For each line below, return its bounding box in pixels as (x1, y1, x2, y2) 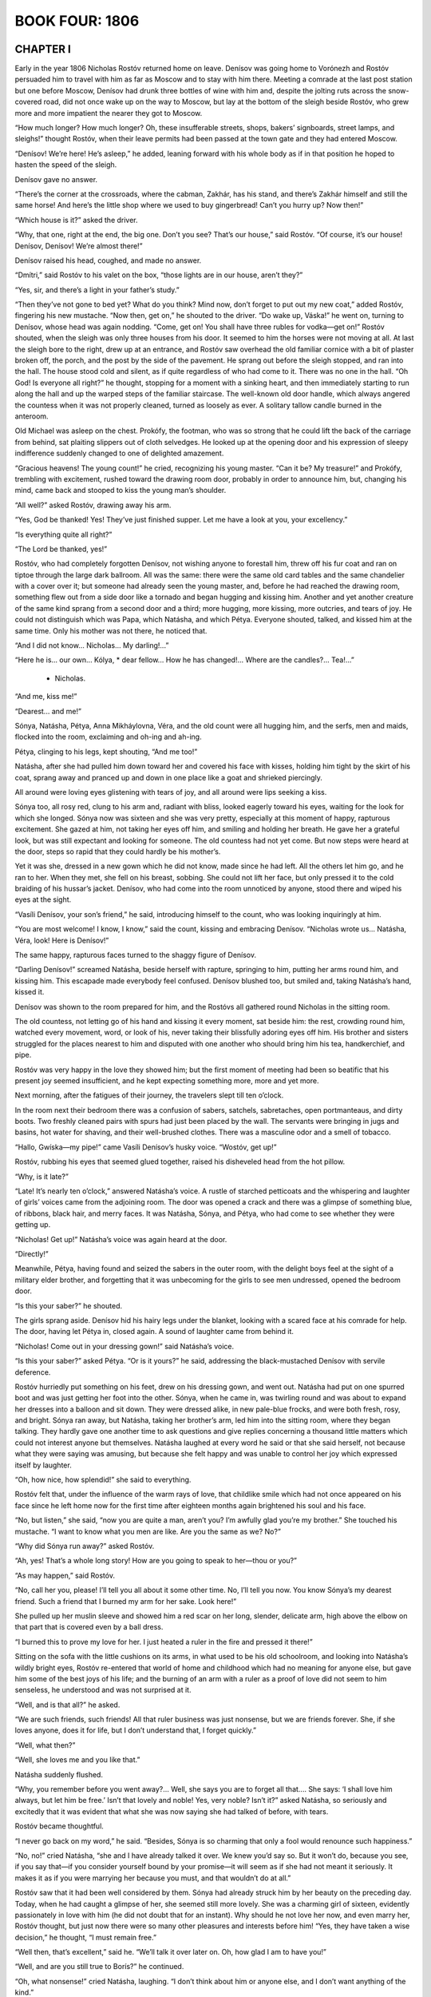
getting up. (14, 1220, 51, 1229)
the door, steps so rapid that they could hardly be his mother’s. (14, 847, 221, 856)
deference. (14, 1367, 51, 1377)
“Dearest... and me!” (14, 706, 81, 716)
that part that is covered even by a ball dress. (14, 1622, 164, 1632)
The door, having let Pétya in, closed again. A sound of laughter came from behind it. (14, 1327, 295, 1336)
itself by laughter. (14, 1460, 72, 1470)
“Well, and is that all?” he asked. (14, 1700, 121, 1709)
